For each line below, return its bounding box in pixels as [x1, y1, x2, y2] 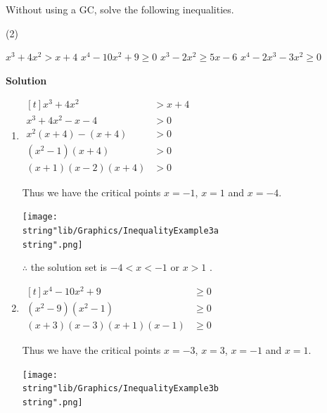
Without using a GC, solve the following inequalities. [6, 2, 234, 16]
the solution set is [30, 260, 108, 274]
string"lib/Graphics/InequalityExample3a [22, 226, 219, 236]
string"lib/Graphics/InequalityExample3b [22, 383, 219, 394]
